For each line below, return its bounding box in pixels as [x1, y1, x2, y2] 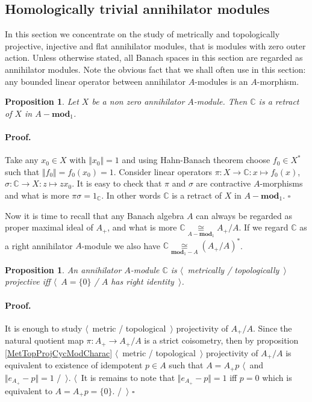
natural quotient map [5, 334, 84, 347]
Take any [5, 153, 39, 166]
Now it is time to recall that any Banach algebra [5, 209, 184, 221]
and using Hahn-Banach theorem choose [122, 153, 270, 166]
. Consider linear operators [113, 165, 212, 178]
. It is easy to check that [72, 177, 162, 190]
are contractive [196, 177, 251, 190]
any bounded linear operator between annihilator [5, 75, 186, 87]
